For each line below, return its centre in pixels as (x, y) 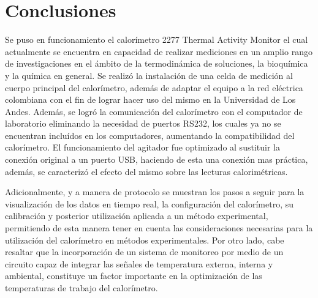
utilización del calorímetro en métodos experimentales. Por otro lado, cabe (145, 240)
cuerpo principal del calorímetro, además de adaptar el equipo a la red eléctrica (154, 87)
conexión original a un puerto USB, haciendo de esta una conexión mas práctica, (157, 159)
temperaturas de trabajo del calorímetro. (81, 288)
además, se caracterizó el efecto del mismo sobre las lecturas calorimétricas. (146, 171)
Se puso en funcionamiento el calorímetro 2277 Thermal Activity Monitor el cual (157, 39)
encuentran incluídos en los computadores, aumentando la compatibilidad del (150, 135)
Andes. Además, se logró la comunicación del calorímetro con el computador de (154, 111)
